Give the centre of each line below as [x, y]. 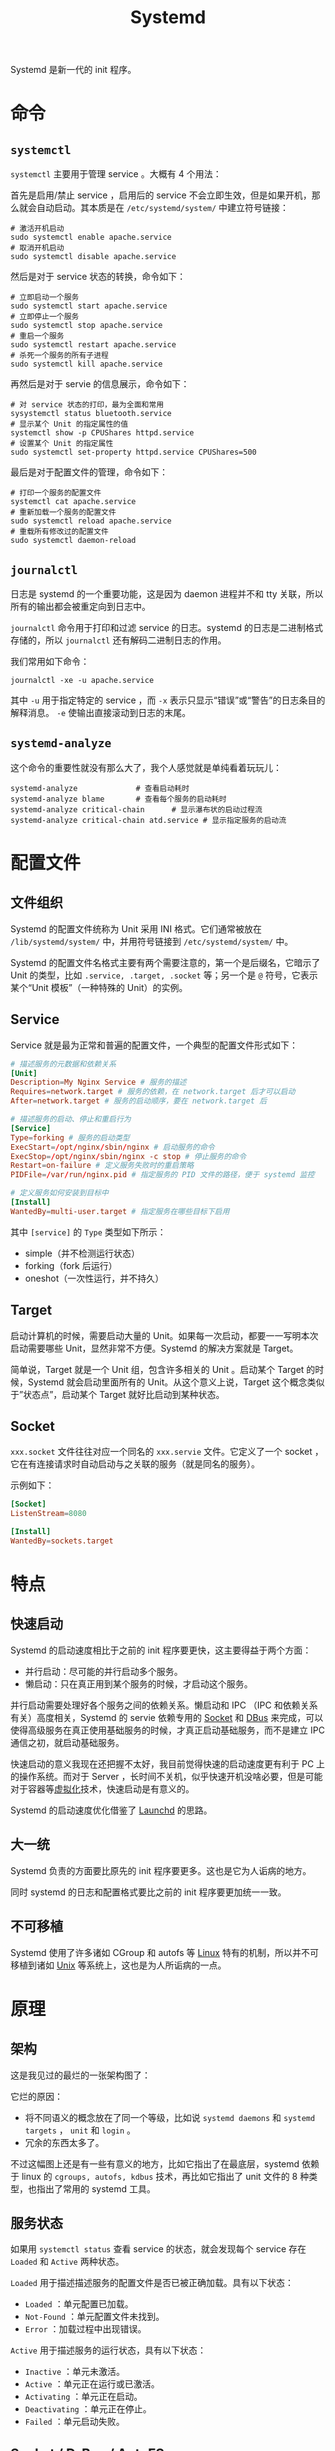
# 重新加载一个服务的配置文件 [63, 512]
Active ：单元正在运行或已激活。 [92, 2384]
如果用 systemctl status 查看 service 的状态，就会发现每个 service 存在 [158, 2249]
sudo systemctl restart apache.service [93, 345]
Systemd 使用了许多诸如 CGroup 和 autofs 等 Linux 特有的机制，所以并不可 [164, 1952]
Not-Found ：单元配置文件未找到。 [94, 2317]
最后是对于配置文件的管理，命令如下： [89, 472]
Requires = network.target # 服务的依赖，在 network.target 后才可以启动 [153, 1092]
